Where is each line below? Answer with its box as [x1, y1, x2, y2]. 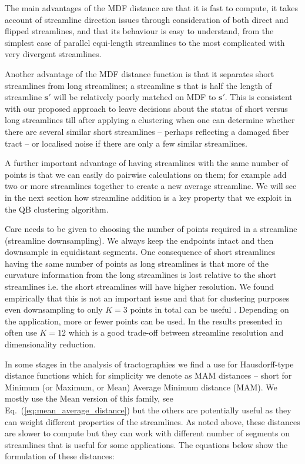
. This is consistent [224, 91, 293, 103]
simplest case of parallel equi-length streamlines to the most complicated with [5, 36, 285, 48]
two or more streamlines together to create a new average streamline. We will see [5, 180, 297, 192]
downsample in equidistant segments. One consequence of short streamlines [5, 246, 276, 258]
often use [5, 326, 37, 339]
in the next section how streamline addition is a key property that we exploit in [5, 191, 292, 203]
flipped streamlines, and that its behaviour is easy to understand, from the [5, 25, 274, 37]
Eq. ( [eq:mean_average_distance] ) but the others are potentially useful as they [5, 404, 291, 416]
